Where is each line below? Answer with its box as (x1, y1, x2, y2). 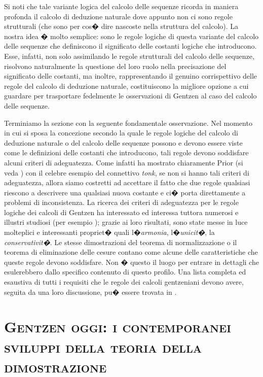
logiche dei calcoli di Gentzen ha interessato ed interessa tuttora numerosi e (4, 207, 239, 217)
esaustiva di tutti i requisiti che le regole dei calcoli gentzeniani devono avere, (4, 277, 244, 287)
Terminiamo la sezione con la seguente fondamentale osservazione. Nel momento (4, 117, 252, 128)
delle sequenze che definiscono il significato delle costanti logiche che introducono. (4, 41, 257, 51)
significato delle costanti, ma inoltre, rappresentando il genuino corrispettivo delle (4, 71, 257, 81)
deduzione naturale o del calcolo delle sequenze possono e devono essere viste (4, 137, 243, 148)
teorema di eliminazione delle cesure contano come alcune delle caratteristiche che (4, 247, 258, 257)
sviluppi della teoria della (4, 336, 202, 357)
